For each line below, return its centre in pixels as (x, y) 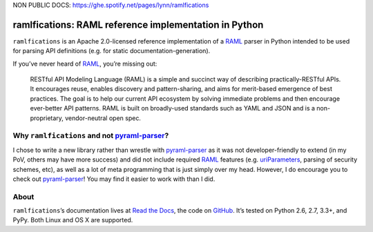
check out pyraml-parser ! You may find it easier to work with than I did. (114, 179)
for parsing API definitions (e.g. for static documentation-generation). (112, 51)
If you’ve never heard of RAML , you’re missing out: (85, 64)
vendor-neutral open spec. (103, 118)
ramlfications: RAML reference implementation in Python (138, 25)
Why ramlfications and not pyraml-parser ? (91, 136)
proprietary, (47, 118)
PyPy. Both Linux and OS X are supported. (73, 220)
